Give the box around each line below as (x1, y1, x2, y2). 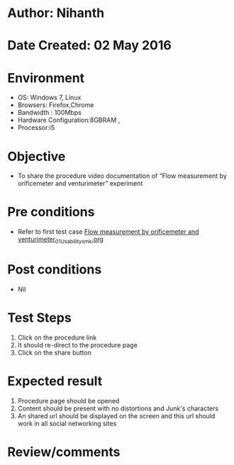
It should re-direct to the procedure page (17, 340, 138, 349)
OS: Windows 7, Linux (17, 94, 82, 102)
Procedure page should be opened (17, 396, 120, 405)
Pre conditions (7, 204, 95, 220)
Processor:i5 (17, 123, 55, 132)
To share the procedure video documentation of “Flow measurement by (17, 172, 227, 180)
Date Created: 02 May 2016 (7, 38, 172, 54)
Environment (7, 69, 85, 86)
